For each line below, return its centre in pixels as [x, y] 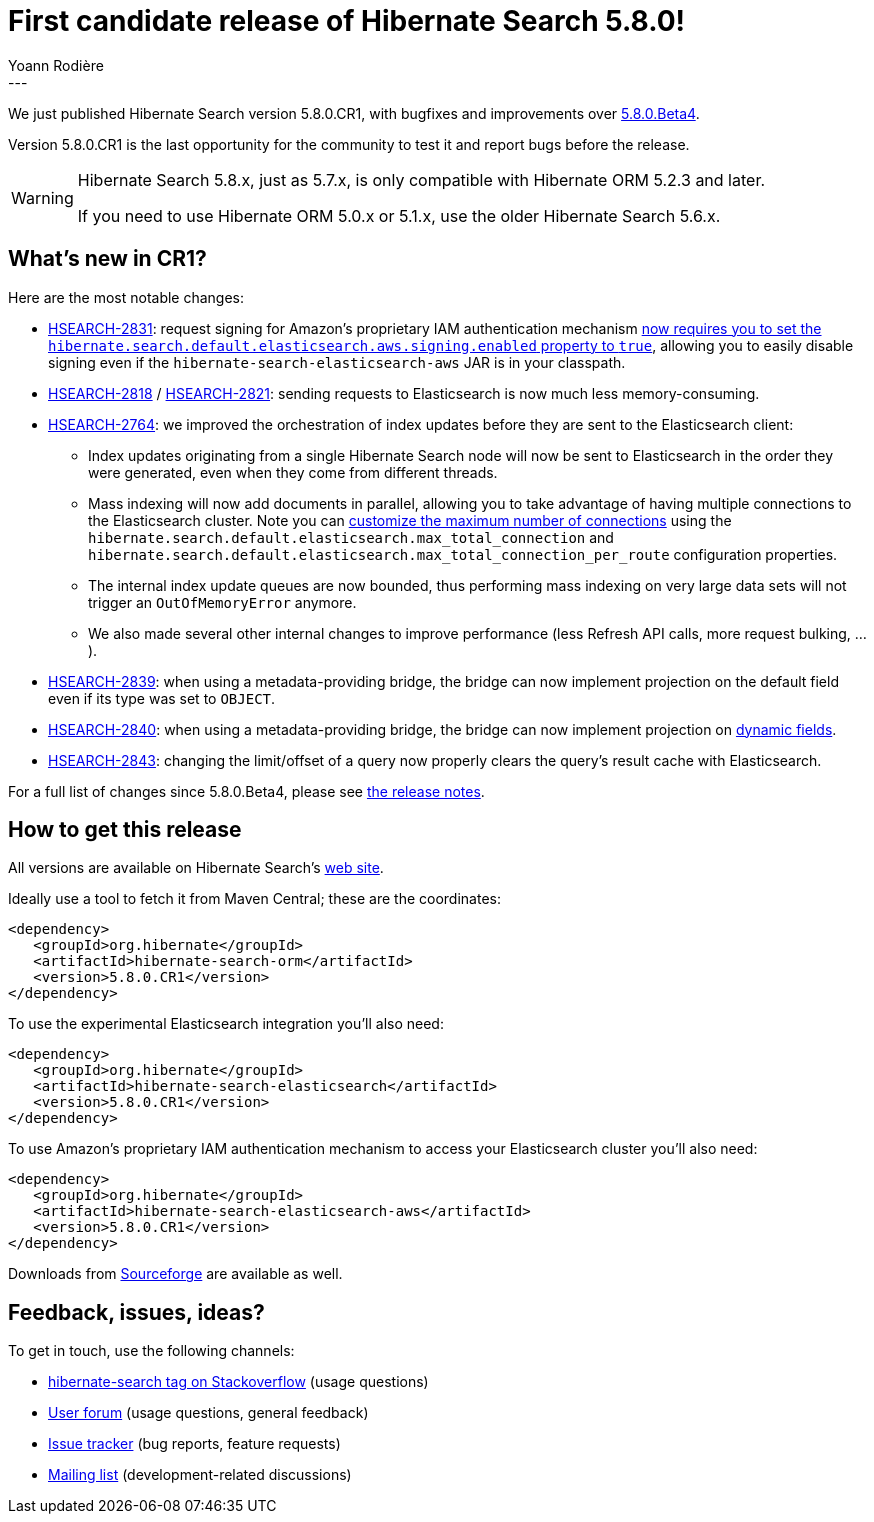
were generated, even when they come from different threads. [293, 472]
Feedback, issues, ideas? [136, 1312]
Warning [42, 197]
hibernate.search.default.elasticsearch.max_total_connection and [351, 537]
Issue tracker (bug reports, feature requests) [194, 1444]
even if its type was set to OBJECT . [162, 698]
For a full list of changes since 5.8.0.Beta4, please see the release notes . [246, 791]
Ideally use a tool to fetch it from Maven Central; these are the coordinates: [254, 899]
